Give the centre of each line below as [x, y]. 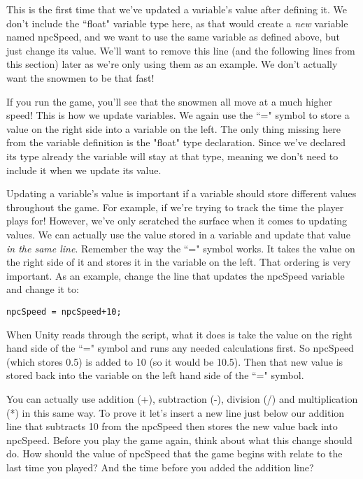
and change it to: [43, 289]
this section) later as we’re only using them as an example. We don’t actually [172, 64]
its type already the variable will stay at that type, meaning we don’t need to [172, 156]
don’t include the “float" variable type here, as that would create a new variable [177, 23]
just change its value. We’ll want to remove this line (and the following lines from [181, 50]
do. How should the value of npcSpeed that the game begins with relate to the [175, 453]
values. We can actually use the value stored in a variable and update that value [178, 234]
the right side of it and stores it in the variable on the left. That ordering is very [179, 262]
